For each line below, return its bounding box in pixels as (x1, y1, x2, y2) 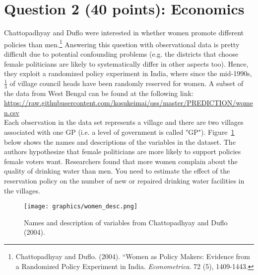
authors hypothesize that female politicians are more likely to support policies (4, 146, 241, 157)
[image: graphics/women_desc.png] (24, 203, 138, 210)
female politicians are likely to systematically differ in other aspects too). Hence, (4, 58, 249, 69)
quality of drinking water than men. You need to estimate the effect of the (4, 166, 230, 176)
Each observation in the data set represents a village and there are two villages (4, 117, 244, 127)
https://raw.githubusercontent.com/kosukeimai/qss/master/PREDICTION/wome (4, 97, 253, 108)
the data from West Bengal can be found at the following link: (4, 88, 193, 98)
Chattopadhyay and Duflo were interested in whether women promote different (4, 27, 244, 38)
